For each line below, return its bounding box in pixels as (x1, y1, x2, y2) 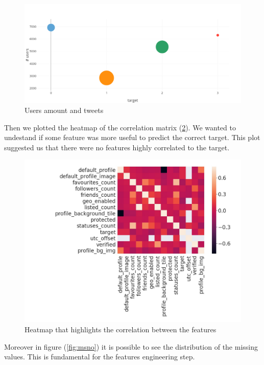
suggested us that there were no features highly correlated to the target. (4, 142, 230, 152)
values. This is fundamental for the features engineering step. (4, 351, 195, 362)
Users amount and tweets (25, 104, 104, 115)
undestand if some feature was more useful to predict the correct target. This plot (4, 132, 260, 143)
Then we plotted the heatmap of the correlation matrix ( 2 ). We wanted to (4, 122, 236, 132)
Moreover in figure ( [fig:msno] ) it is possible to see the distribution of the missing (4, 341, 258, 352)
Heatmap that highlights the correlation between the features (25, 324, 217, 334)
